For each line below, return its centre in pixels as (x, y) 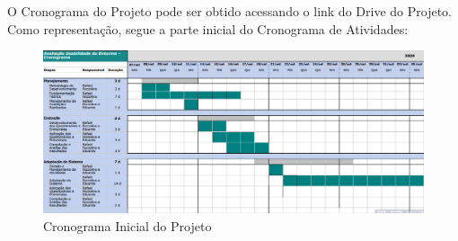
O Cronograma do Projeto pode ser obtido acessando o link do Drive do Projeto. (229, 11)
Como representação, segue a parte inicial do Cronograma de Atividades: (208, 28)
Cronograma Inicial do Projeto (128, 225)
